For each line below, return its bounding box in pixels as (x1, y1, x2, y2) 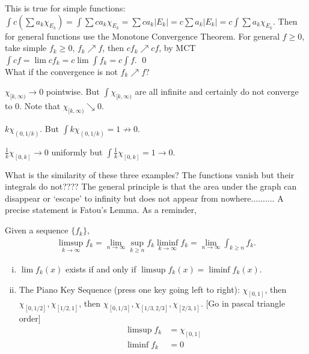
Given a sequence (5, 224, 69, 236)
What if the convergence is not (5, 65, 118, 77)
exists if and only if (65, 262, 136, 275)
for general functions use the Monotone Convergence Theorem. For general (5, 29, 280, 42)
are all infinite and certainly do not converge (135, 85, 299, 98)
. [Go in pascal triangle (200, 297, 286, 310)
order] (19, 312, 41, 325)
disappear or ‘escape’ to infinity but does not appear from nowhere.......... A (5, 191, 284, 204)
